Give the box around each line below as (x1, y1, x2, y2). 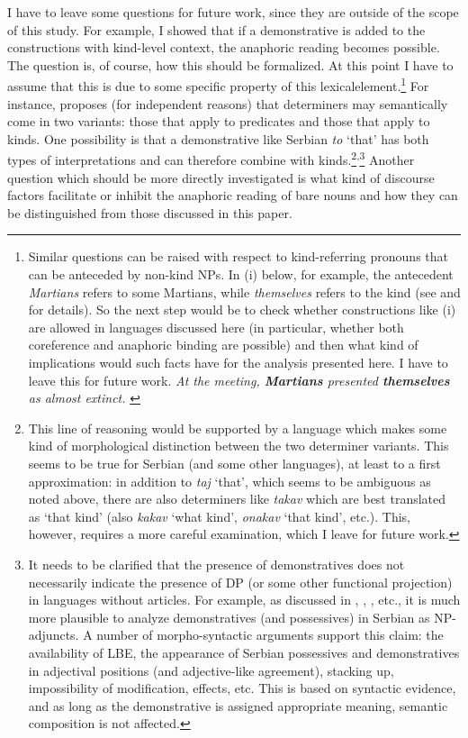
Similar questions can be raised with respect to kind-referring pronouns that (28, 247, 448, 266)
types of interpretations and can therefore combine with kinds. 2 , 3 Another (7, 148, 415, 169)
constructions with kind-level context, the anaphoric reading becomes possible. (7, 38, 440, 57)
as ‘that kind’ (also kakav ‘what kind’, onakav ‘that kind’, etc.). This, (28, 506, 411, 525)
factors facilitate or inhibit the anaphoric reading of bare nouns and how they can (7, 186, 458, 205)
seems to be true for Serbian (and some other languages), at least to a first (28, 453, 441, 472)
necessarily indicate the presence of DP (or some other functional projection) (28, 572, 453, 591)
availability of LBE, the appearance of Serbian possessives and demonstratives (28, 642, 460, 661)
